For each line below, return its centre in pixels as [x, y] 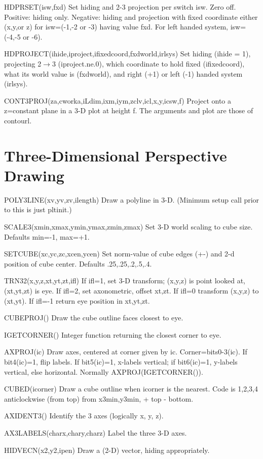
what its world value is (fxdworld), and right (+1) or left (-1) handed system [123, 73]
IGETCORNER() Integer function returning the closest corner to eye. [113, 334]
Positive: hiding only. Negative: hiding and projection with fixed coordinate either [131, 17]
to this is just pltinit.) [38, 209]
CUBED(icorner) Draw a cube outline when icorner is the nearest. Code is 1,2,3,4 [131, 389]
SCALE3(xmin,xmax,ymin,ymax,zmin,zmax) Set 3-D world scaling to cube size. [128, 227]
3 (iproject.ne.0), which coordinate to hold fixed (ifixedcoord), [148, 63]
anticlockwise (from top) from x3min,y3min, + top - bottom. [99, 398]
